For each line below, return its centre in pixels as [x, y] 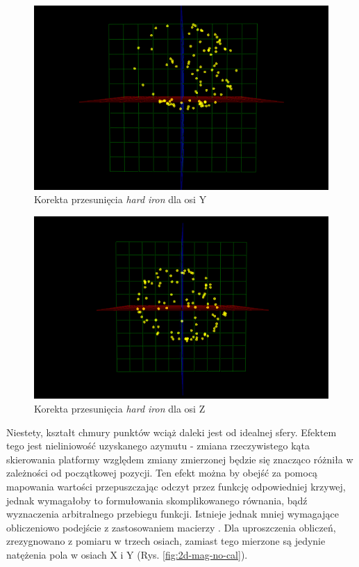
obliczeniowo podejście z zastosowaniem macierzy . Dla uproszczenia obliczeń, [171, 527]
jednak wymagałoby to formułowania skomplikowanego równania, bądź [157, 500]
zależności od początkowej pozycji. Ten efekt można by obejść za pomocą [162, 473]
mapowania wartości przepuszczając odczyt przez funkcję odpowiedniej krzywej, [176, 487]
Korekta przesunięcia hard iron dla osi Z [120, 409]
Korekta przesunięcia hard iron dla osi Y [120, 199]
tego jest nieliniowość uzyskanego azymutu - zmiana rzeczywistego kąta [158, 446]
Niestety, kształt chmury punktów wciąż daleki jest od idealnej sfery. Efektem [172, 432]
